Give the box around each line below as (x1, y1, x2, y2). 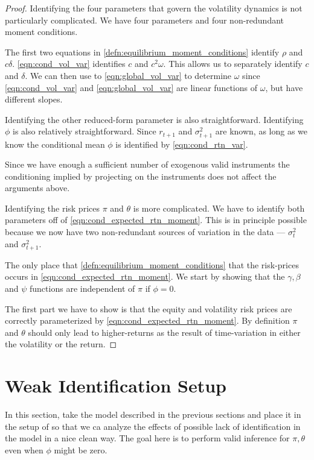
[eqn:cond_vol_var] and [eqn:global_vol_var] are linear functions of (5, 81, 257, 93)
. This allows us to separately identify (163, 57, 303, 70)
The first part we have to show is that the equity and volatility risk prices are (5, 302, 292, 315)
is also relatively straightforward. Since (13, 125, 156, 137)
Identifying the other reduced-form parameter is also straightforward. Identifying (5, 113, 304, 125)
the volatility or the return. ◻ (5, 338, 117, 350)
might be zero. (54, 443, 107, 456)
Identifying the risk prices (5, 201, 100, 214)
